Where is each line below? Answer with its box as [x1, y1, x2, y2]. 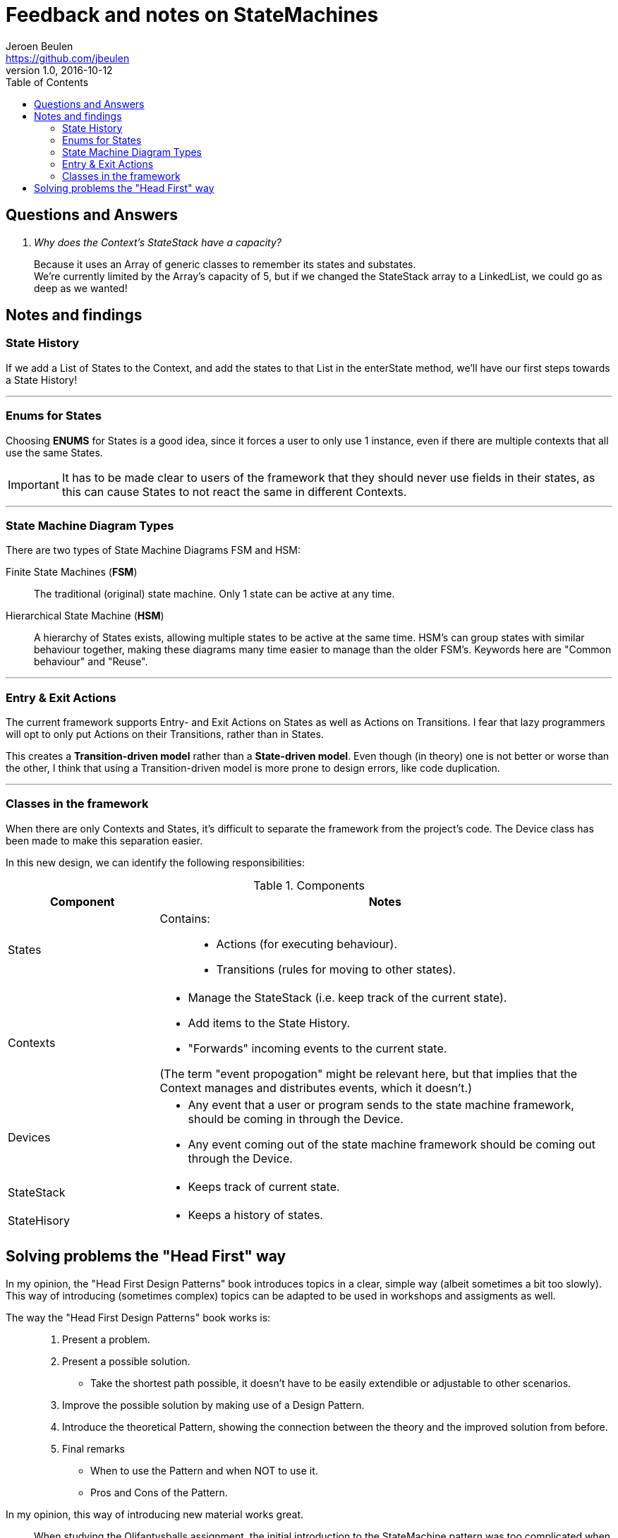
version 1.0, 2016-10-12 [6, 63, 113, 76]
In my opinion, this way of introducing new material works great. [6, 1508, 303, 1520]
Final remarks [62, 1442, 126, 1455]
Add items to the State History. [188, 1015, 351, 1030]
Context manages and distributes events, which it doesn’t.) [159, 1080, 472, 1095]
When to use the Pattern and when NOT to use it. [90, 1464, 318, 1477]
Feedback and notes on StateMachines [6, 3, 379, 27]
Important [8, 477, 59, 492]
